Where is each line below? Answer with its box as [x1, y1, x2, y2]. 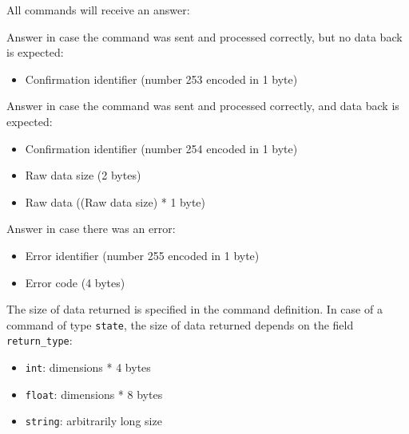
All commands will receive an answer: [6, 2, 190, 18]
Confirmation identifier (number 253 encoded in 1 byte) [25, 70, 298, 87]
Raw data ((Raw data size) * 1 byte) [25, 193, 205, 210]
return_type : [6, 332, 73, 349]
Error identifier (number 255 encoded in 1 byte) [25, 247, 260, 263]
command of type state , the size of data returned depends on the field [6, 316, 354, 333]
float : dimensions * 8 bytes [25, 385, 163, 402]
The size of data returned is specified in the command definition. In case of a [6, 301, 383, 318]
